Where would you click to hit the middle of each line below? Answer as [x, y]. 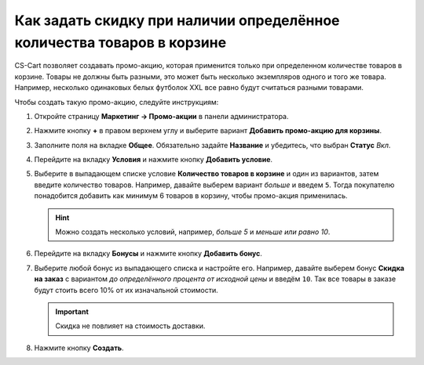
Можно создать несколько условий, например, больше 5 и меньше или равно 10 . [193, 232]
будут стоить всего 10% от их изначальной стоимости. [126, 290]
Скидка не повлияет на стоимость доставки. [130, 326]
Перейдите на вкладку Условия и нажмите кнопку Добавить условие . [154, 160]
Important [72, 311]
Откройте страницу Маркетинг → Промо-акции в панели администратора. [162, 116]
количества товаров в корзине [121, 42]
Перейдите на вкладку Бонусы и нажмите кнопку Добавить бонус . [148, 254]
